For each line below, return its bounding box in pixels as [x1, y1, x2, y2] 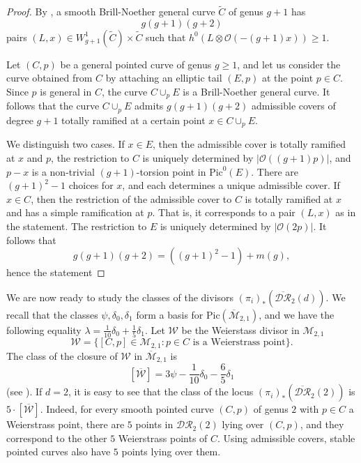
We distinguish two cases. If [6, 137, 125, 151]
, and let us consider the [237, 56, 341, 71]
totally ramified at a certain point [61, 112, 206, 127]
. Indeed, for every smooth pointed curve [40, 402, 214, 416]
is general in [40, 84, 92, 98]
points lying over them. [121, 444, 221, 459]
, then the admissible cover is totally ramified [152, 137, 346, 151]
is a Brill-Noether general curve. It [183, 84, 330, 98]
